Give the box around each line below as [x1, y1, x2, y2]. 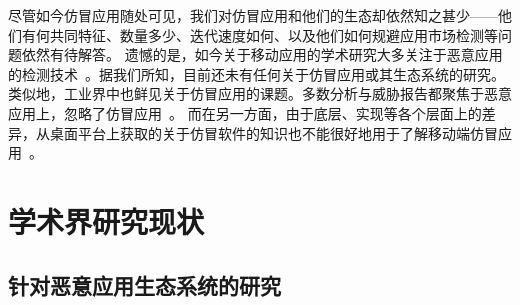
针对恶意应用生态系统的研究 [8, 269, 281, 300]
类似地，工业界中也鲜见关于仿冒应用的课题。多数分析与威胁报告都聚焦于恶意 [8, 83, 512, 104]
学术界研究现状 [8, 200, 205, 241]
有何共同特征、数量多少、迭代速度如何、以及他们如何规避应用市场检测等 [21, 24, 498, 45]
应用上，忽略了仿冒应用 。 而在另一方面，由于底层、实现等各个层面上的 [8, 102, 482, 123]
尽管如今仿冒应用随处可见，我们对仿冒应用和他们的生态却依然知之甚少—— [8, 5, 498, 25]
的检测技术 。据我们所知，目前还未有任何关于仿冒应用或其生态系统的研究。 [8, 63, 505, 84]
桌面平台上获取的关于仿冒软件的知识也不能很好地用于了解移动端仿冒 [49, 122, 498, 143]
